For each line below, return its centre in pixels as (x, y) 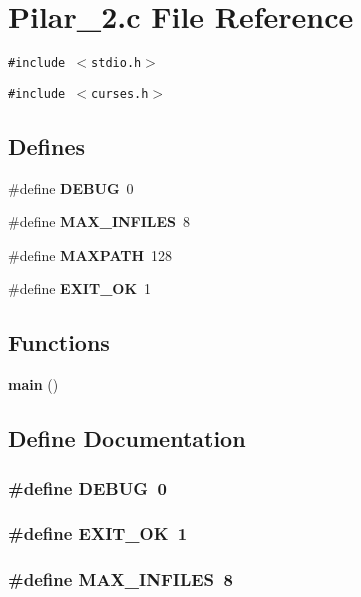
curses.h (120, 93)
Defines (47, 145)
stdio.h (116, 63)
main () (33, 384)
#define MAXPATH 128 (90, 254)
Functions (59, 342)
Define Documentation (127, 438)
